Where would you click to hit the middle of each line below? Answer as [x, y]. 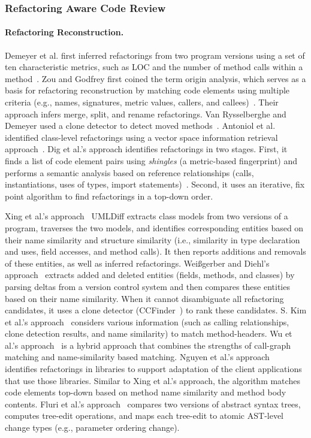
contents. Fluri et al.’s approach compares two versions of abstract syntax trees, [153, 404]
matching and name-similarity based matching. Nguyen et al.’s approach [137, 357]
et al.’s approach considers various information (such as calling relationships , [147, 321]
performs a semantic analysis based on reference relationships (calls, [129, 172]
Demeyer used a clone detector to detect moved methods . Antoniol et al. [140, 126]
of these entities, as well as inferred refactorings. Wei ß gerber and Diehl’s [137, 263]
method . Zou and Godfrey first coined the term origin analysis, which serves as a [155, 78]
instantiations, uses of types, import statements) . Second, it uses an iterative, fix [155, 184]
